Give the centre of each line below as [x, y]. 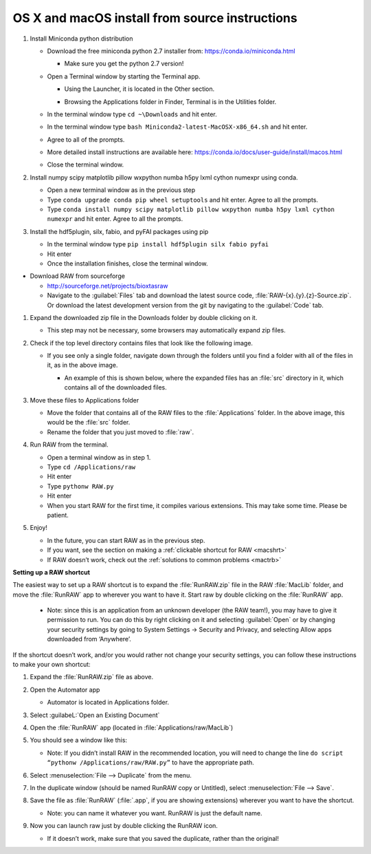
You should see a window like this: [78, 740]
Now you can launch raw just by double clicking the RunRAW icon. [124, 826]
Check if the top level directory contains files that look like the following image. [142, 343]
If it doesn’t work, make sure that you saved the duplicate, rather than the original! [163, 838]
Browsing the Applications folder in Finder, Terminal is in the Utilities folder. [170, 102]
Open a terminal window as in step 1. [99, 457]
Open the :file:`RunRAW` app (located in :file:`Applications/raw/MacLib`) [132, 727]
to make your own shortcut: [52, 665]
